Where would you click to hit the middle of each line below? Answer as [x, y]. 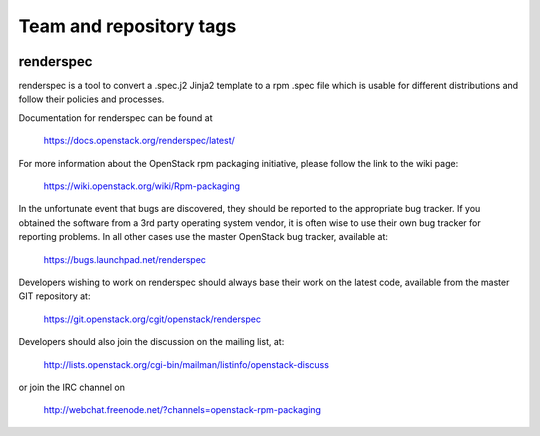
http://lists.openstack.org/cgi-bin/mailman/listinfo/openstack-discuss [186, 364]
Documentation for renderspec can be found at [116, 117]
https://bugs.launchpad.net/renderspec [125, 259]
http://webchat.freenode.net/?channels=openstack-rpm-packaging [182, 410]
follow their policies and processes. [91, 99]
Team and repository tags [127, 26]
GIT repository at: [54, 296]
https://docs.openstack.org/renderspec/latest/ [139, 141]
